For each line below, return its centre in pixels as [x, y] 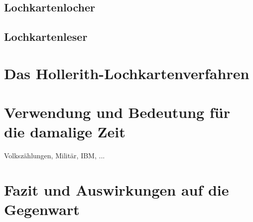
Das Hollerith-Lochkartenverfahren [127, 73]
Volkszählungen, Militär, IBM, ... [55, 156]
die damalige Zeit [65, 132]
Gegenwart [42, 209]
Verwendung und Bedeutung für [117, 112]
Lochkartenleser [46, 37]
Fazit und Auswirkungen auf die [117, 190]
